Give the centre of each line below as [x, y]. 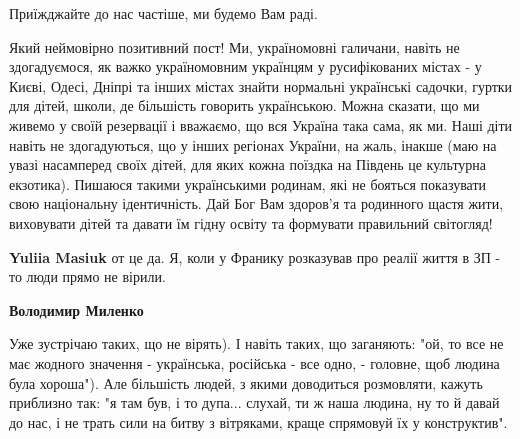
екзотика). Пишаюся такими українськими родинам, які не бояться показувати [248, 183]
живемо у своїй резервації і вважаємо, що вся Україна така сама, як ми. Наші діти [261, 124]
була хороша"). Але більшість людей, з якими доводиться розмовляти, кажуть [246, 382]
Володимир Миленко [76, 309]
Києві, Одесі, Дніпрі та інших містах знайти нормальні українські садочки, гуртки [261, 85]
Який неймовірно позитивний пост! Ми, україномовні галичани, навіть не [234, 46]
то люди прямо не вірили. [87, 276]
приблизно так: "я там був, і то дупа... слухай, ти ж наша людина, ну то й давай [254, 402]
